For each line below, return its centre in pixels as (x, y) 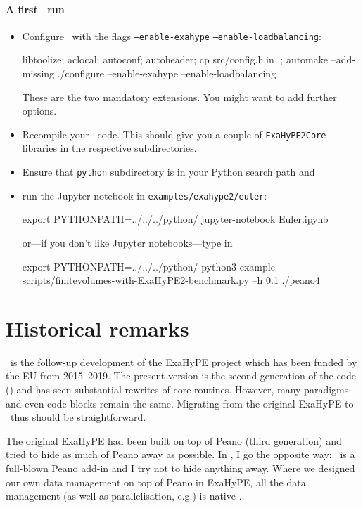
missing (38, 73)
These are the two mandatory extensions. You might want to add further (179, 97)
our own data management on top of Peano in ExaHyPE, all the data (156, 482)
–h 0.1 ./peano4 (286, 280)
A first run (35, 9)
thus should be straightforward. (78, 417)
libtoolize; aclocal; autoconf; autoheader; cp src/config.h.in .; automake (175, 59)
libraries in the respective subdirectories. (109, 148)
